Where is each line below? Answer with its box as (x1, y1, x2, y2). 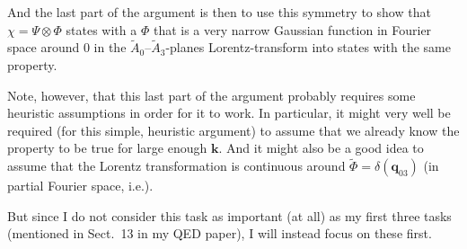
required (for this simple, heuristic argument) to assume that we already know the (7, 120, 460, 139)
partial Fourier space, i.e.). (7, 176, 154, 195)
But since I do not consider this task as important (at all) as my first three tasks (7, 206, 452, 225)
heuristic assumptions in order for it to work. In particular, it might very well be (7, 103, 451, 122)
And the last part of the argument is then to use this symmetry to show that (7, 3, 431, 21)
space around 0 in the (7, 38, 127, 57)
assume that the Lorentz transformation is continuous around (7, 156, 346, 175)
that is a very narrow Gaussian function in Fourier (153, 20, 432, 39)
